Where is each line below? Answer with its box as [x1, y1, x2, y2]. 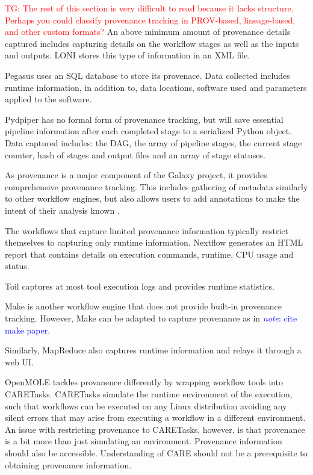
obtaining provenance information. [5, 458, 132, 471]
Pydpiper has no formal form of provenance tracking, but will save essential [5, 113, 284, 125]
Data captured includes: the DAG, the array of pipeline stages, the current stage [5, 136, 302, 149]
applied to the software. [5, 93, 92, 105]
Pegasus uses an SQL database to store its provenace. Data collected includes [5, 69, 290, 81]
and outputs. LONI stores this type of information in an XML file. [5, 49, 250, 61]
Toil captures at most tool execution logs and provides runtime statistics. [5, 279, 274, 292]
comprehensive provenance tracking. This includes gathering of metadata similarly [5, 180, 308, 193]
